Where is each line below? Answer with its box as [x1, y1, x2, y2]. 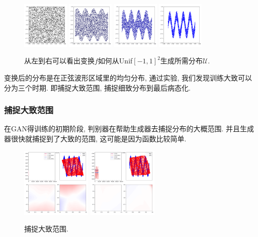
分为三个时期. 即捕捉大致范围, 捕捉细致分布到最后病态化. [4, 82, 191, 93]
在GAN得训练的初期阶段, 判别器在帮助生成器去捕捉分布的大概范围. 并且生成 [4, 123, 254, 134]
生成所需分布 [160, 55, 203, 66]
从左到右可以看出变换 [24, 55, 95, 66]
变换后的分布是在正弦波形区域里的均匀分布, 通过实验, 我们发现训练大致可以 [4, 72, 252, 83]
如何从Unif [98, 55, 133, 66]
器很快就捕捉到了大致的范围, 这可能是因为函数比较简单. [4, 133, 187, 143]
